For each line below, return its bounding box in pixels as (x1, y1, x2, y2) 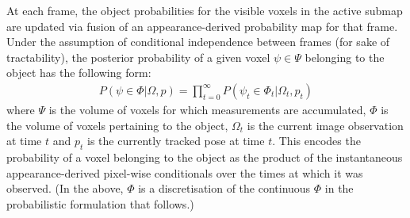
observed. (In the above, (6, 180, 124, 197)
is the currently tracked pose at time (87, 132, 265, 149)
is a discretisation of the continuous (138, 180, 311, 197)
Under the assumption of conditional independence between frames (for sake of (6, 33, 390, 50)
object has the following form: (6, 64, 151, 81)
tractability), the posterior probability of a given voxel (6, 48, 270, 65)
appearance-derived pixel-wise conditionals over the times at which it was (6, 164, 363, 181)
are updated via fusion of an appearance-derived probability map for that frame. (6, 17, 398, 34)
